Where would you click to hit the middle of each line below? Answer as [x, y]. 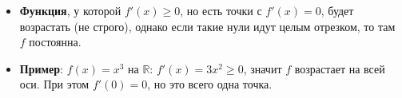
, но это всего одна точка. [210, 84]
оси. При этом [54, 84]
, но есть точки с [221, 10]
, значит [263, 68]
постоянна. [55, 42]
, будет [337, 10]
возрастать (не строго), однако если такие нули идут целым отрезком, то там [207, 26]
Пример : [41, 68]
